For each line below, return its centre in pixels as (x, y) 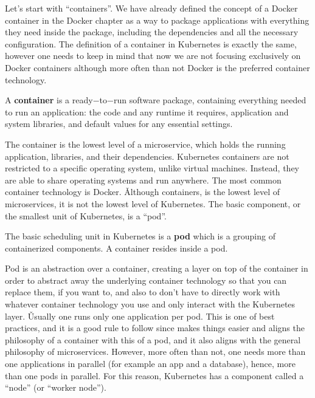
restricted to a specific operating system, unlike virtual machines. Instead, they (152, 168)
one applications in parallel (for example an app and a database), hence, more (150, 364)
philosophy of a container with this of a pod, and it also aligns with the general (153, 339)
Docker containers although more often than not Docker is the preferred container (157, 67)
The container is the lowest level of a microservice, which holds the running (145, 144)
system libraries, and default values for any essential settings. (119, 124)
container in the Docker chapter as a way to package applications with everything (157, 20)
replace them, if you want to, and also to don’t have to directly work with (143, 292)
